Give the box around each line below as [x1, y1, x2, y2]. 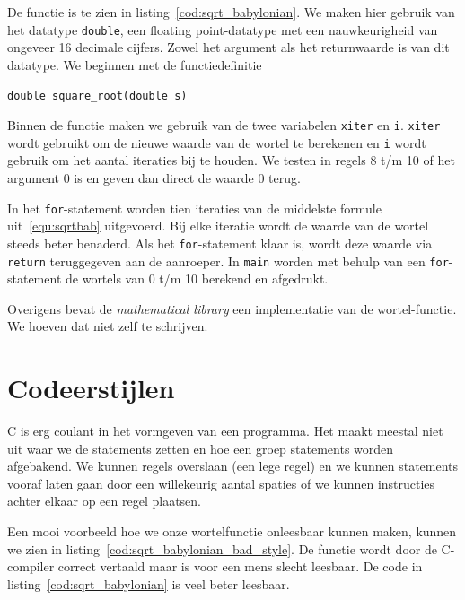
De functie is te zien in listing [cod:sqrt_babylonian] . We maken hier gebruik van [7, 3, 455, 21]
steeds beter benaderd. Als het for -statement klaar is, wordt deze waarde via [7, 233, 433, 252]
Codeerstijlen [7, 370, 175, 406]
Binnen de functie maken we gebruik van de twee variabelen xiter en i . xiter [7, 116, 441, 135]
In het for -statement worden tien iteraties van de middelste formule [7, 198, 382, 217]
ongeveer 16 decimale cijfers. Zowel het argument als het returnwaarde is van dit [7, 38, 450, 57]
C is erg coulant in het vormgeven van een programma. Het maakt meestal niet [7, 422, 443, 440]
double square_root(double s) [7, 90, 188, 103]
